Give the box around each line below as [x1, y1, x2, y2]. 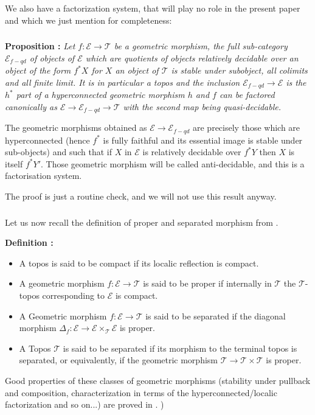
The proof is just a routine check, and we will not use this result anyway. [5, 190, 277, 203]
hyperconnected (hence [5, 133, 90, 146]
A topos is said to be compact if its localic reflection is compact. [19, 256, 259, 269]
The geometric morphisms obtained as [5, 121, 147, 134]
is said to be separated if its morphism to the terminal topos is [63, 341, 297, 354]
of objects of [29, 51, 75, 64]
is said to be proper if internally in [143, 277, 272, 290]
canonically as [5, 100, 57, 113]
